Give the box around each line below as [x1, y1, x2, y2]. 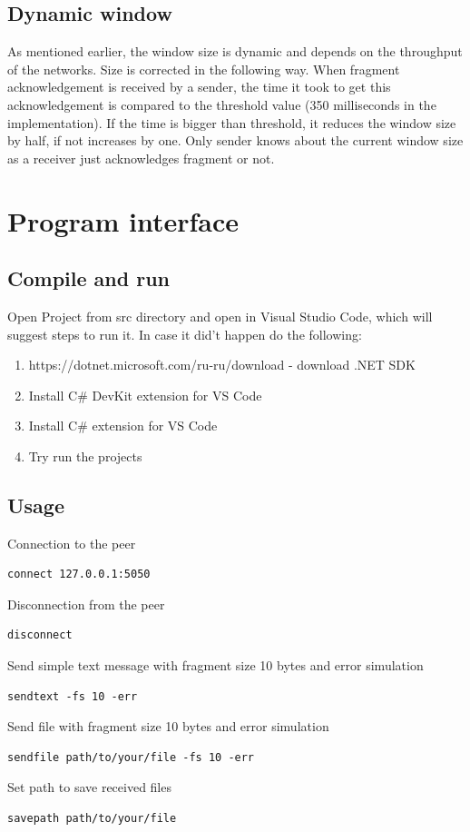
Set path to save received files [7, 778, 171, 797]
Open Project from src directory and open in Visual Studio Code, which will [7, 306, 433, 325]
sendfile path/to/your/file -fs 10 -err [7, 750, 255, 764]
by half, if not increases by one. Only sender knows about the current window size [7, 131, 464, 150]
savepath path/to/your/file [7, 812, 177, 826]
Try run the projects [28, 446, 142, 465]
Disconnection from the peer [7, 594, 165, 613]
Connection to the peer [7, 533, 136, 552]
